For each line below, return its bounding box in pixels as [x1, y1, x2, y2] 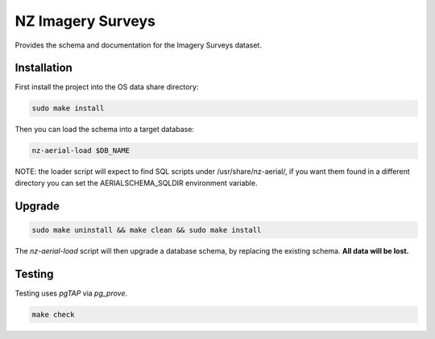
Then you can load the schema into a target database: [14, 125, 195, 134]
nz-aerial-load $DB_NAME [31, 146, 130, 155]
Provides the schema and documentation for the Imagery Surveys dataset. [14, 40, 262, 50]
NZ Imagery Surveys [14, 12, 156, 30]
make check [31, 310, 75, 319]
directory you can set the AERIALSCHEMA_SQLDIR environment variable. [14, 178, 258, 188]
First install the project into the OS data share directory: [14, 82, 199, 92]
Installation [14, 61, 72, 75]
